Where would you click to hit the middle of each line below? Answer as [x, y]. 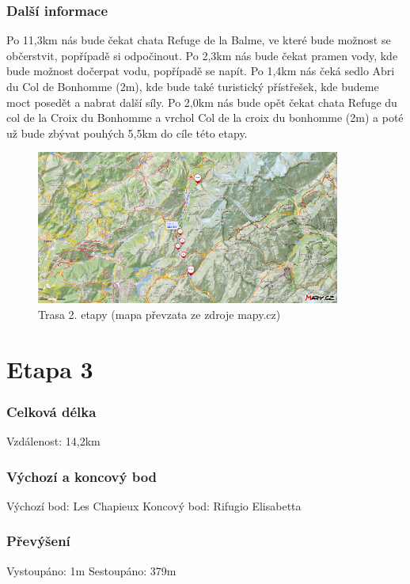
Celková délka [51, 411]
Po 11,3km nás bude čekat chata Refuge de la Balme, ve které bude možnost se [199, 40]
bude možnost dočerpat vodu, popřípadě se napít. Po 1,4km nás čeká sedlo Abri [201, 71]
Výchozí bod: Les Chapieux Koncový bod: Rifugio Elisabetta [154, 505]
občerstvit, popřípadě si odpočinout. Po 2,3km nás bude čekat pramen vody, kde [202, 55]
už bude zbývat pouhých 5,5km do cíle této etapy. [127, 133]
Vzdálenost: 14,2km [53, 441]
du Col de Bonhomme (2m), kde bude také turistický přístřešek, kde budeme [193, 86]
